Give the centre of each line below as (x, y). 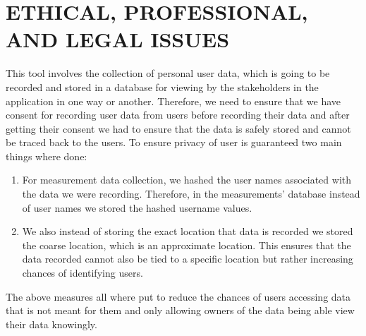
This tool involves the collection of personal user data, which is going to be (168, 73)
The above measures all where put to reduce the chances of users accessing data (178, 296)
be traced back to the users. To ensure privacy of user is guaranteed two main (174, 142)
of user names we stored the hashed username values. (137, 207)
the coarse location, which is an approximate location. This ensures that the (187, 245)
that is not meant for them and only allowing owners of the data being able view (180, 310)
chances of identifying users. (83, 273)
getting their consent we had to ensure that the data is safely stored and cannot (178, 128)
